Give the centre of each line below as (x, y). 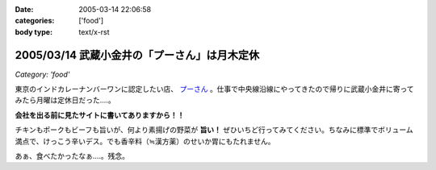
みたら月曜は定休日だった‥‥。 (65, 100)
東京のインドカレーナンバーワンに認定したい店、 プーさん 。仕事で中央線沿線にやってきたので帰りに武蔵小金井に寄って (215, 89)
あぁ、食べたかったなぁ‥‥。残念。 (72, 156)
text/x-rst (94, 31)
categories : (35, 21)
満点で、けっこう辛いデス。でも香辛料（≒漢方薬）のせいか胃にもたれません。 (145, 141)
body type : (34, 31)
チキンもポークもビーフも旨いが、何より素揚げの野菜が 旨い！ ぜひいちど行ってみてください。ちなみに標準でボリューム (214, 130)
